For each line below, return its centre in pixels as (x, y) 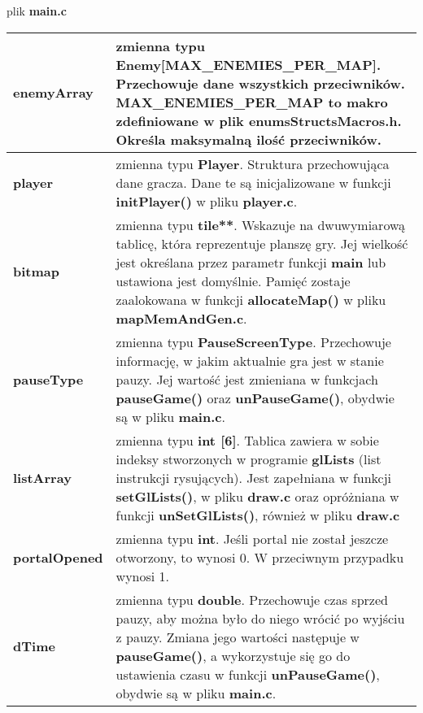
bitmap (36, 272)
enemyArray (53, 93)
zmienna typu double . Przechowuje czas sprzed (252, 599)
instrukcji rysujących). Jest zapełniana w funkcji (254, 477)
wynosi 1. (143, 576)
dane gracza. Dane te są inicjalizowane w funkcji (253, 182)
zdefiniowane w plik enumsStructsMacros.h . (259, 120)
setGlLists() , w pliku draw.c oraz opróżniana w (257, 496)
